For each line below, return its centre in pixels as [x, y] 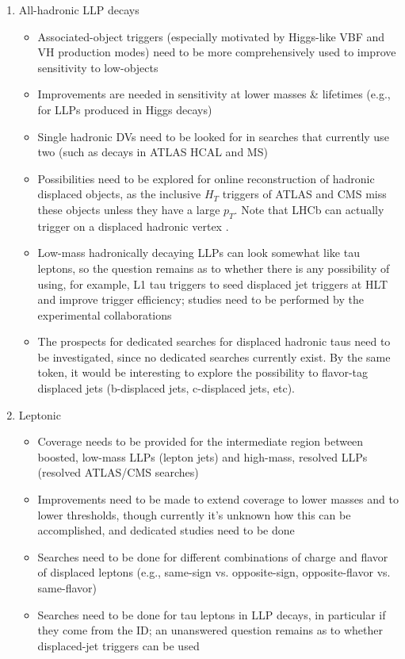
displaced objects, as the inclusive [119, 194]
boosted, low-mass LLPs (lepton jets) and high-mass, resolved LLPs [202, 456]
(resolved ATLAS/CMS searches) [118, 472]
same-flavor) [67, 588]
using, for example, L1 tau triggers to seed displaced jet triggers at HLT [213, 284]
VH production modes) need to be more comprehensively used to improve [217, 52]
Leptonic [40, 414]
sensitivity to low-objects [98, 67]
